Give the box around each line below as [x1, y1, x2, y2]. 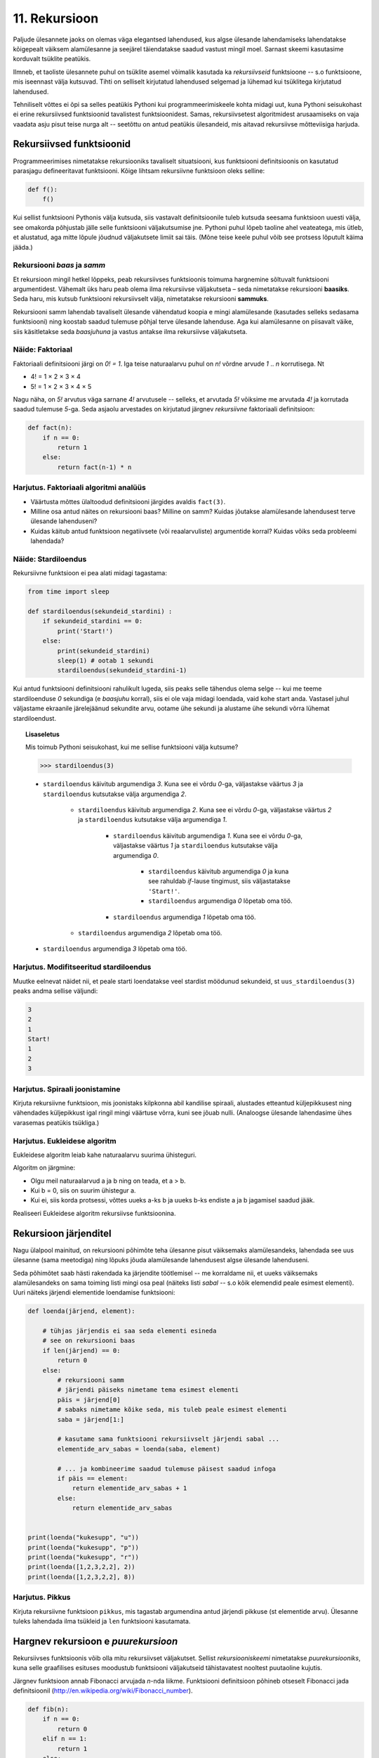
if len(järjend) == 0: [42, 1347, 121, 1354]
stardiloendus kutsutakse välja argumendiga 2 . [43, 790, 187, 798]
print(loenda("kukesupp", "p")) [27, 1544, 140, 1551]
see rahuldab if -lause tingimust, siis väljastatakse [148, 877, 291, 885]
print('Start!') [57, 627, 114, 635]
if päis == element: [57, 1474, 128, 1482]
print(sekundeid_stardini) [57, 647, 150, 655]
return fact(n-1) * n [57, 463, 132, 471]
